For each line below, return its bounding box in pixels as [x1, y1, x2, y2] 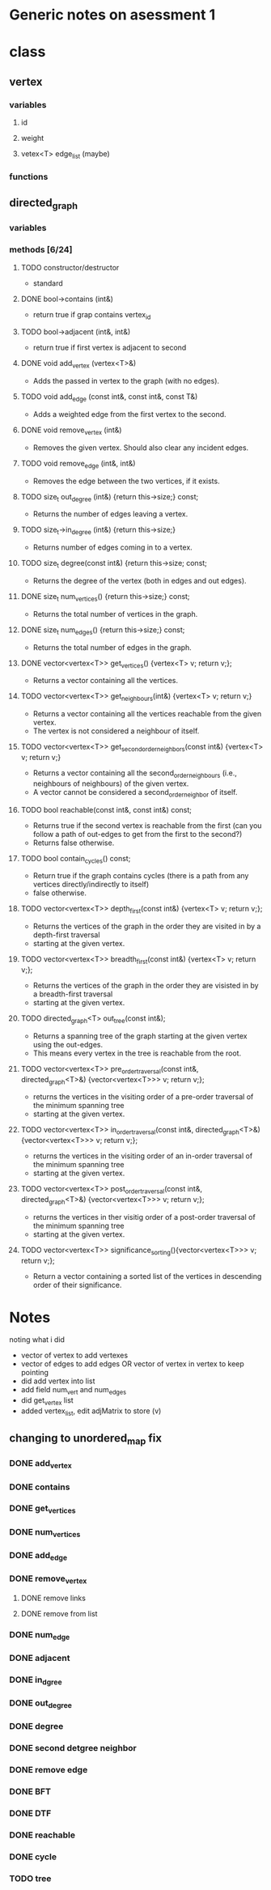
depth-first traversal [32, 930, 100, 940]
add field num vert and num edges [20, 1385, 127, 1397]
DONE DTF [9, 1807, 52, 1819]
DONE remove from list [20, 1608, 98, 1618]
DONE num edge [9, 1629, 70, 1642]
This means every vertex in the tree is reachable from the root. [32, 1048, 242, 1058]
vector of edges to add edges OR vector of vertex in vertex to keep [20, 1359, 245, 1369]
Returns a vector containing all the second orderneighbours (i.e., [32, 767, 237, 779]
